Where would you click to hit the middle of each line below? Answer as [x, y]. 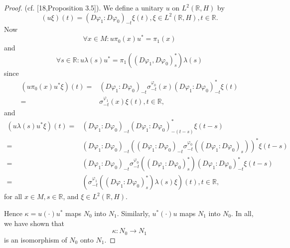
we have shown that [34, 223]
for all [13, 196]
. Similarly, [133, 213]
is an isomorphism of [36, 239]
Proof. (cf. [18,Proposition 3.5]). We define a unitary [84, 7]
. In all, [242, 213]
